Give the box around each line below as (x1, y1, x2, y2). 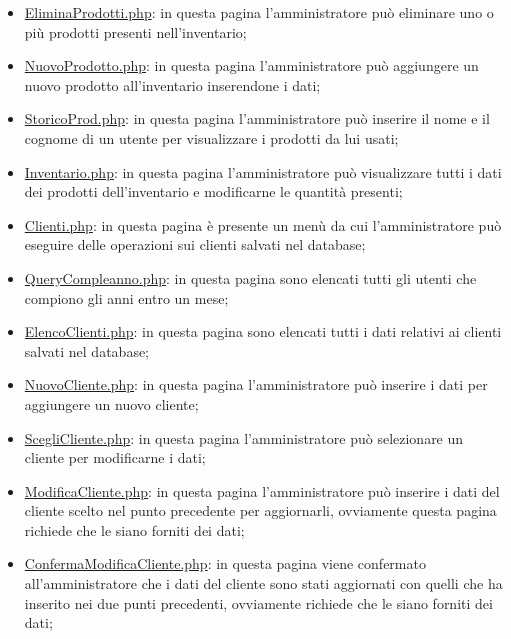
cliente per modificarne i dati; (24, 447, 206, 468)
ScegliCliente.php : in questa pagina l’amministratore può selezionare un (24, 427, 464, 448)
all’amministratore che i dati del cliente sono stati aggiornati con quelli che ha (24, 573, 503, 594)
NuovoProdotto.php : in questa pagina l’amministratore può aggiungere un (24, 55, 479, 76)
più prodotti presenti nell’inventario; (24, 21, 247, 42)
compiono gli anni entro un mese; (24, 287, 229, 308)
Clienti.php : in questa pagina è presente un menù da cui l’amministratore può (24, 214, 502, 235)
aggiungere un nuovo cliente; (24, 393, 199, 414)
